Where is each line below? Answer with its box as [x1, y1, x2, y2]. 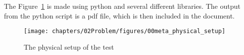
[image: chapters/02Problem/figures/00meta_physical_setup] [24, 28, 226, 35]
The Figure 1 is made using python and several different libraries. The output [4, 1, 241, 11]
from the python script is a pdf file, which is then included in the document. [4, 10, 235, 20]
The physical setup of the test [24, 41, 114, 52]
